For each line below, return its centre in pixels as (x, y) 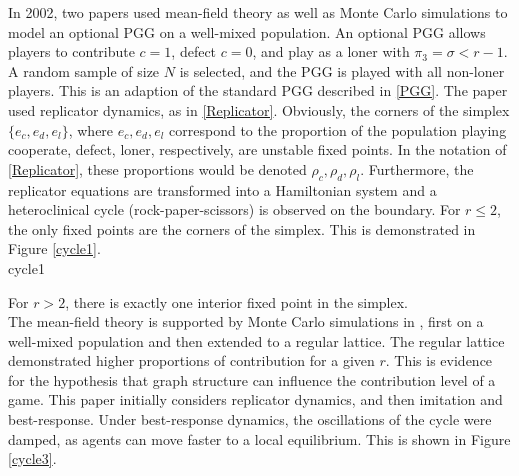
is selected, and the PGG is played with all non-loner (342, 70)
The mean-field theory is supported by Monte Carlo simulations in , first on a (246, 321)
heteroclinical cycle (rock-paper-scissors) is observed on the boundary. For (234, 209)
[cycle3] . (32, 458)
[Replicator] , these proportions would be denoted (157, 168)
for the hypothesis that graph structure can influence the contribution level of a (252, 379)
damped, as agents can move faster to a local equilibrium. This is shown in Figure (259, 438)
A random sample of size (84, 70)
